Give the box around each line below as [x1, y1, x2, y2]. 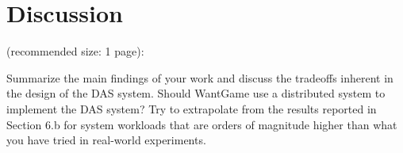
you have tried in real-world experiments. [6, 132, 206, 148]
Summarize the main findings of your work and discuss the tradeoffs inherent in [6, 69, 393, 86]
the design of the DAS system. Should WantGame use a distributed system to [6, 85, 386, 101]
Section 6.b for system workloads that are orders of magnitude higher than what [6, 116, 397, 132]
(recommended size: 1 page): [6, 43, 144, 59]
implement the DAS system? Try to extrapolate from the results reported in [6, 100, 377, 117]
